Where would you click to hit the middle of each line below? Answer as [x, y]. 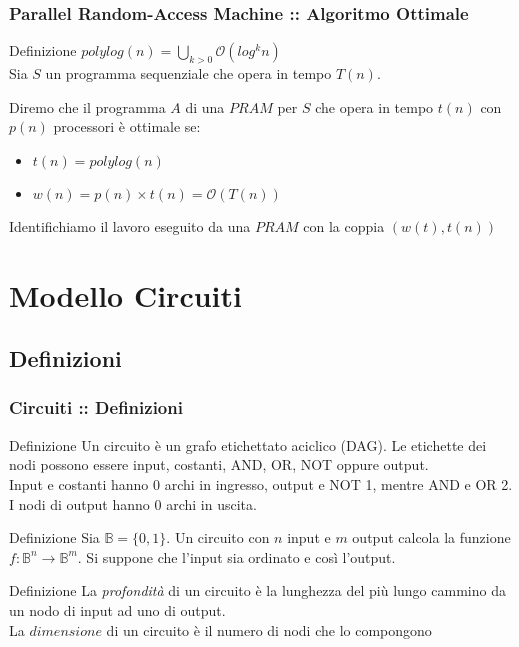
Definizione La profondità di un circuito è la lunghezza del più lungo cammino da [257, 590]
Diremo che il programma [87, 106]
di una [205, 106]
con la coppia [344, 225]
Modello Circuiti [125, 294]
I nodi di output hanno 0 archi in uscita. [133, 503]
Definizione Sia [54, 537]
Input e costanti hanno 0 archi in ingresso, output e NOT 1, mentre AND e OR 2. [261, 483]
